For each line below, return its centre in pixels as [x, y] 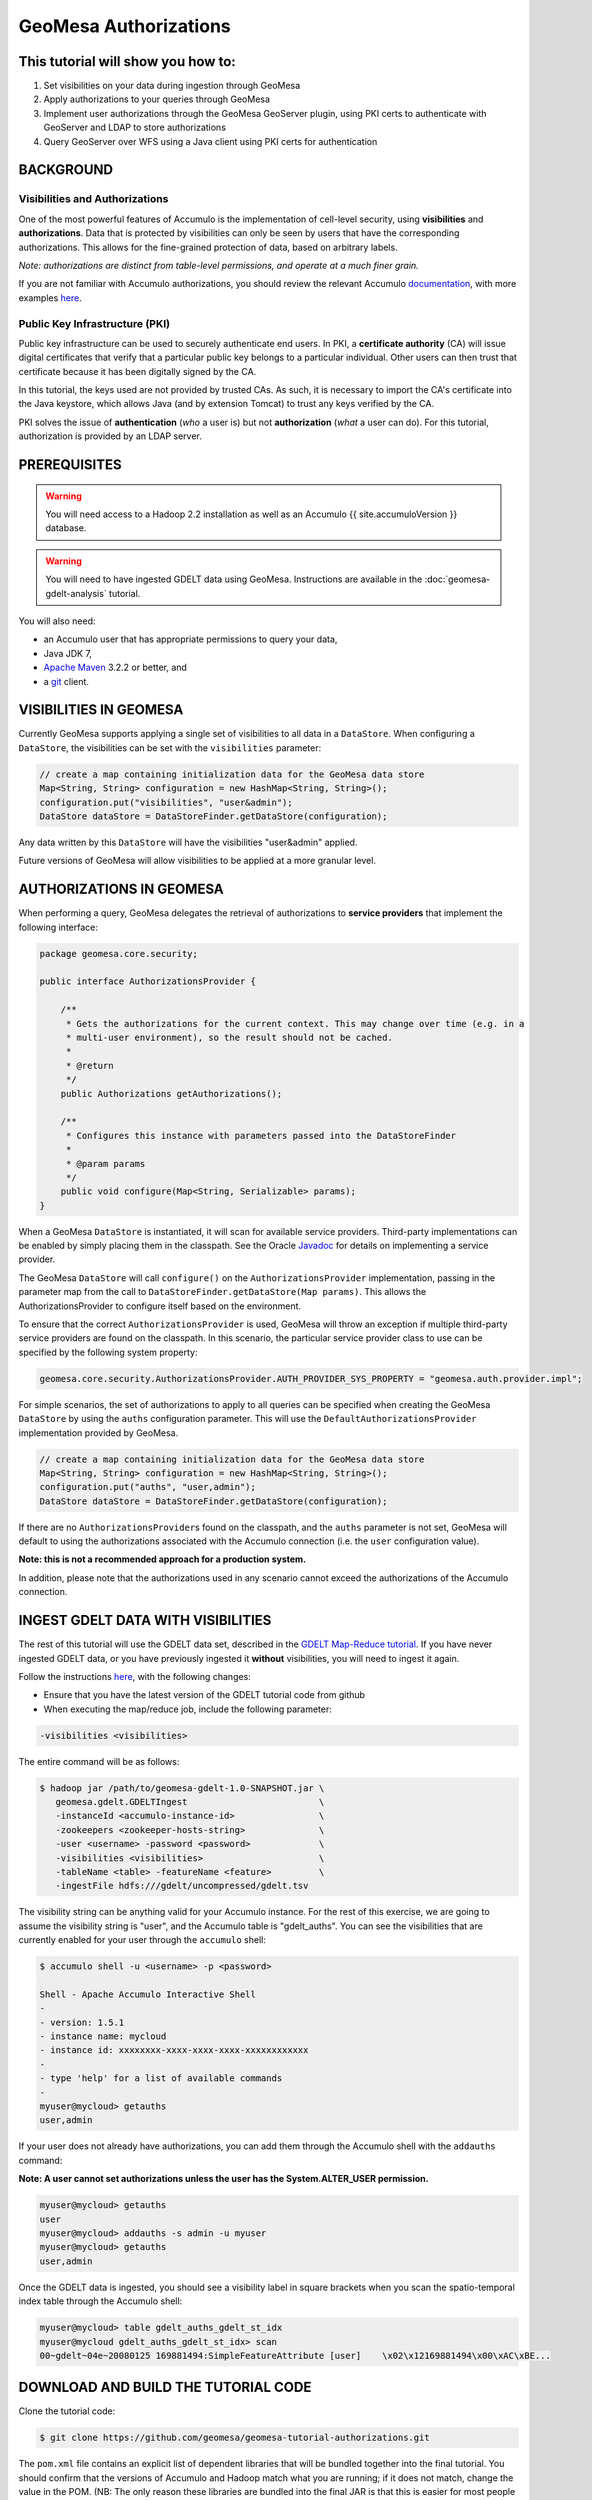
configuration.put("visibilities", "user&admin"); [166, 802]
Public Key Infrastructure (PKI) [94, 323]
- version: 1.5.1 [82, 2022]
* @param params [105, 1163]
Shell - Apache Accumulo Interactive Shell [148, 1994]
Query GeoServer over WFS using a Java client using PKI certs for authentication [210, 141]
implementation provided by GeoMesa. [98, 1432]
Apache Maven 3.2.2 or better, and [115, 667]
